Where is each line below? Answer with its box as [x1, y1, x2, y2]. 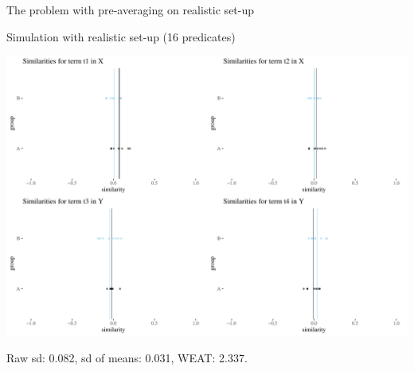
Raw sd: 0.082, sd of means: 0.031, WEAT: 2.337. [6, 350, 248, 366]
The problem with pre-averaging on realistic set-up [6, 2, 255, 17]
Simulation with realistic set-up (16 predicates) [6, 28, 236, 44]
